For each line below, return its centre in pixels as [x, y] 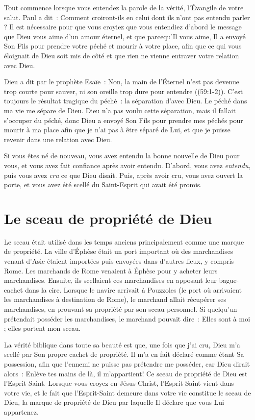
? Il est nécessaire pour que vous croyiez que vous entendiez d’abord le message [123, 27]
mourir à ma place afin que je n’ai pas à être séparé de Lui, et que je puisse [117, 130]
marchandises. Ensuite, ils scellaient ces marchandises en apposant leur [110, 280]
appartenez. [21, 411]
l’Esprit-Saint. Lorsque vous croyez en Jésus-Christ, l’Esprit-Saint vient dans [119, 383]
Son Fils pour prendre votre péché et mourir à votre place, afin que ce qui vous [123, 46]
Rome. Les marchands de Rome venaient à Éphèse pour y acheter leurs [111, 270]
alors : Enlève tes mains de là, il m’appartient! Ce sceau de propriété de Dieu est [126, 373]
